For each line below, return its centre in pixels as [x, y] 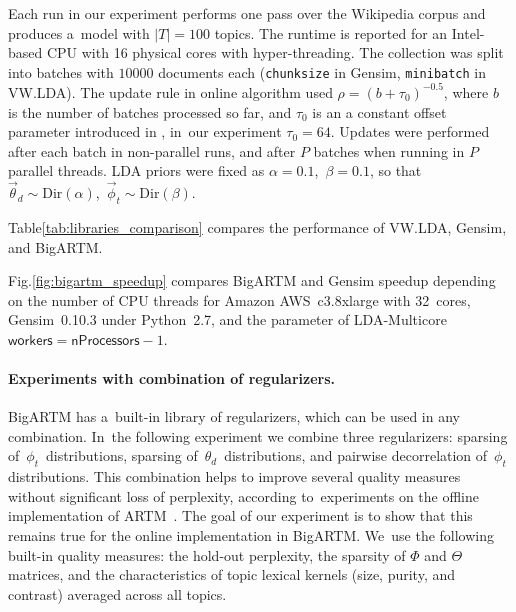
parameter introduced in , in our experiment [145, 131]
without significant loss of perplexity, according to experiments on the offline [244, 495]
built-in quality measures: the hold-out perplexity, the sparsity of [207, 554]
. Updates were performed [410, 131]
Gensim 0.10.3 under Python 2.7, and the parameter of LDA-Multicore [227, 319]
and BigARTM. [55, 246]
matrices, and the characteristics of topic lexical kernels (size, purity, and [232, 574]
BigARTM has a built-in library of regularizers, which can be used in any [234, 416]
